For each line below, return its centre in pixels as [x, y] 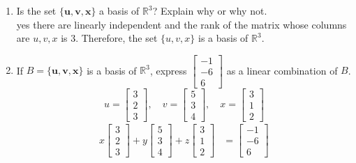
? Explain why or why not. [210, 10]
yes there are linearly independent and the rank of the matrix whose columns [181, 24]
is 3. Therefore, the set [109, 38]
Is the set [36, 10]
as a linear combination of [282, 70]
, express [168, 70]
